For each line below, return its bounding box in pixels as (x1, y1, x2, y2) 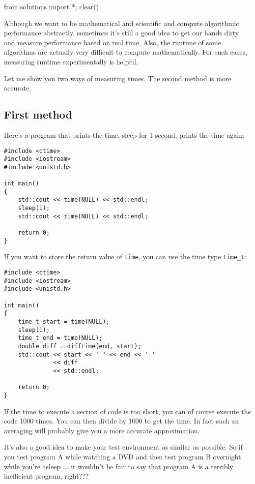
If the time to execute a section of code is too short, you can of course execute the (4, 406, 251, 416)
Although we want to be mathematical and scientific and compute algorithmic (4, 18, 239, 28)
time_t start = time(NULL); (18, 318, 110, 326)
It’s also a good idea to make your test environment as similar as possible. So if (4, 442, 243, 452)
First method (4, 107, 72, 122)
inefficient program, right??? (4, 471, 89, 481)
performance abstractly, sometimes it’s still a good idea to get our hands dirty (4, 28, 239, 38)
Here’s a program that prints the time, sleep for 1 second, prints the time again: (4, 129, 245, 140)
